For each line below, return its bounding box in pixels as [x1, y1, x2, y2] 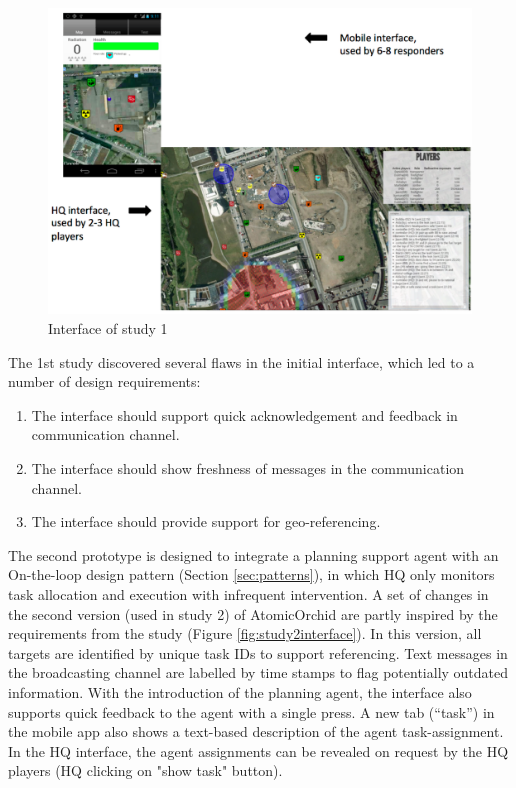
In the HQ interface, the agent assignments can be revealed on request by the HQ [8, 740, 509, 761]
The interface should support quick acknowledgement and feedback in [31, 404, 458, 425]
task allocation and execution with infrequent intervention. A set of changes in [8, 583, 489, 604]
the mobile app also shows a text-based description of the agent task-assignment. [8, 721, 504, 742]
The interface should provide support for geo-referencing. [31, 511, 381, 532]
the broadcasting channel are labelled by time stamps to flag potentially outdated [8, 662, 509, 683]
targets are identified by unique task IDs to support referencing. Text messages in [8, 642, 508, 663]
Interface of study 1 [48, 318, 168, 338]
